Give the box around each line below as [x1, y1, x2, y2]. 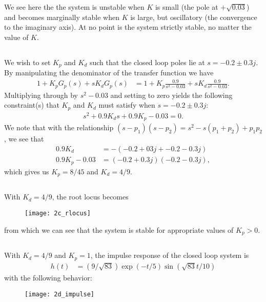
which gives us [4, 166, 49, 176]
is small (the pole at [155, 2, 218, 12]
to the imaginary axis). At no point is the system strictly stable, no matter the [4, 22, 252, 32]
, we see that [4, 133, 44, 144]
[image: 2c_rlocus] [25, 209, 91, 217]
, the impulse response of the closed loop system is [90, 250, 249, 260]
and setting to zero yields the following [110, 89, 233, 100]
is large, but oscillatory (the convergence [130, 11, 257, 22]
